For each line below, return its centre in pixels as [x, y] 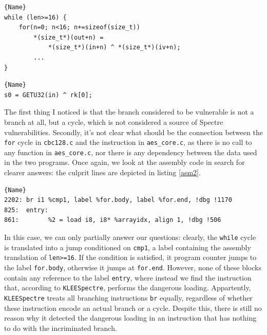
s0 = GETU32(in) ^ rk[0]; [48, 95]
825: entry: [26, 210]
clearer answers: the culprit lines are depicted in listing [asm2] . [102, 172]
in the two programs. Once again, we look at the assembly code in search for [125, 162]
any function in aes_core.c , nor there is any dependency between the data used [131, 152]
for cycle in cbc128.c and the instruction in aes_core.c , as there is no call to [128, 142]
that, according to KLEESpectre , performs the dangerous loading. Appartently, [128, 287]
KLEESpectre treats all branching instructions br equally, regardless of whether [128, 297]
